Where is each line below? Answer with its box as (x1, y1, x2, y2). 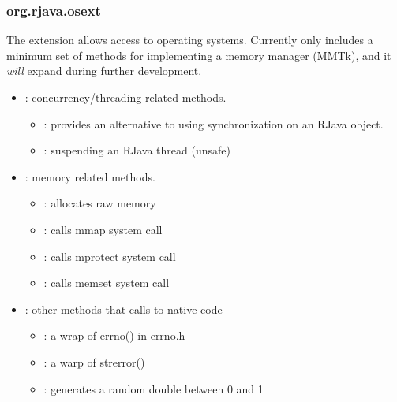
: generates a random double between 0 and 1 (43, 380, 264, 396)
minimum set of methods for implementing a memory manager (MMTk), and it (6, 47, 391, 63)
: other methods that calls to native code (24, 300, 223, 317)
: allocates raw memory (43, 195, 156, 211)
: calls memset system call (43, 274, 170, 291)
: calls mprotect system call (43, 248, 176, 264)
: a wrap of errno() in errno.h (43, 327, 185, 344)
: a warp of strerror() (43, 353, 145, 370)
